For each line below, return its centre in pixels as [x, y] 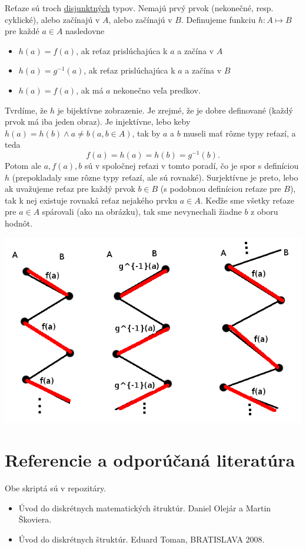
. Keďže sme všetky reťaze [247, 200]
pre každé [22, 31]
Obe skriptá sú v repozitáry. [56, 488]
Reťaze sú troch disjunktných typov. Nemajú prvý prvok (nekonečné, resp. [139, 8]
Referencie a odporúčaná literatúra [150, 460]
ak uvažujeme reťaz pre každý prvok [70, 189]
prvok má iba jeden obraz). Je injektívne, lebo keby [98, 122]
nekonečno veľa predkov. [157, 90]
